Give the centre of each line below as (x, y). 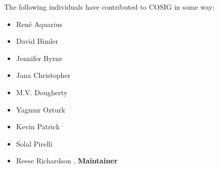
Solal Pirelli (34, 143)
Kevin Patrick (38, 126)
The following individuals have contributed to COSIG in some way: (110, 7)
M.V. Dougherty (42, 92)
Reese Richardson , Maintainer (67, 161)
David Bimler (37, 41)
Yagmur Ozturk (41, 109)
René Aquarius (39, 24)
